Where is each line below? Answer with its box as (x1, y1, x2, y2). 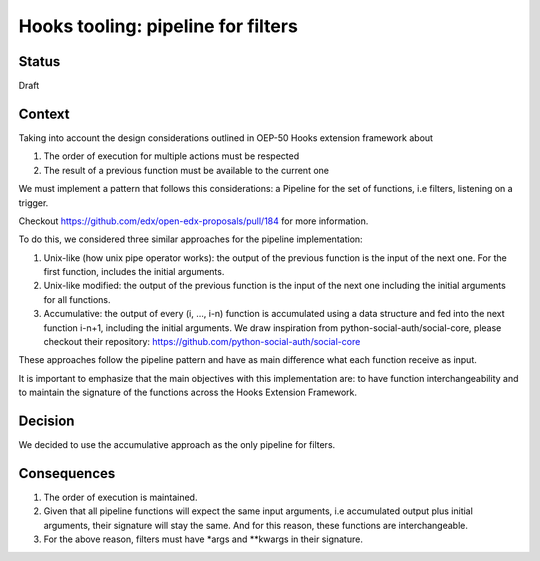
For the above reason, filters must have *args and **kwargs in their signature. (43, 533, 364, 545)
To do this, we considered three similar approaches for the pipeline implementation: (18, 233, 364, 245)
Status (18, 53, 61, 70)
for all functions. (43, 293, 111, 305)
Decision (18, 413, 75, 430)
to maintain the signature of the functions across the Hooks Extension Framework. (18, 386, 358, 399)
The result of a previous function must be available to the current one (43, 164, 330, 176)
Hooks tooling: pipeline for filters (18, 15, 299, 37)
